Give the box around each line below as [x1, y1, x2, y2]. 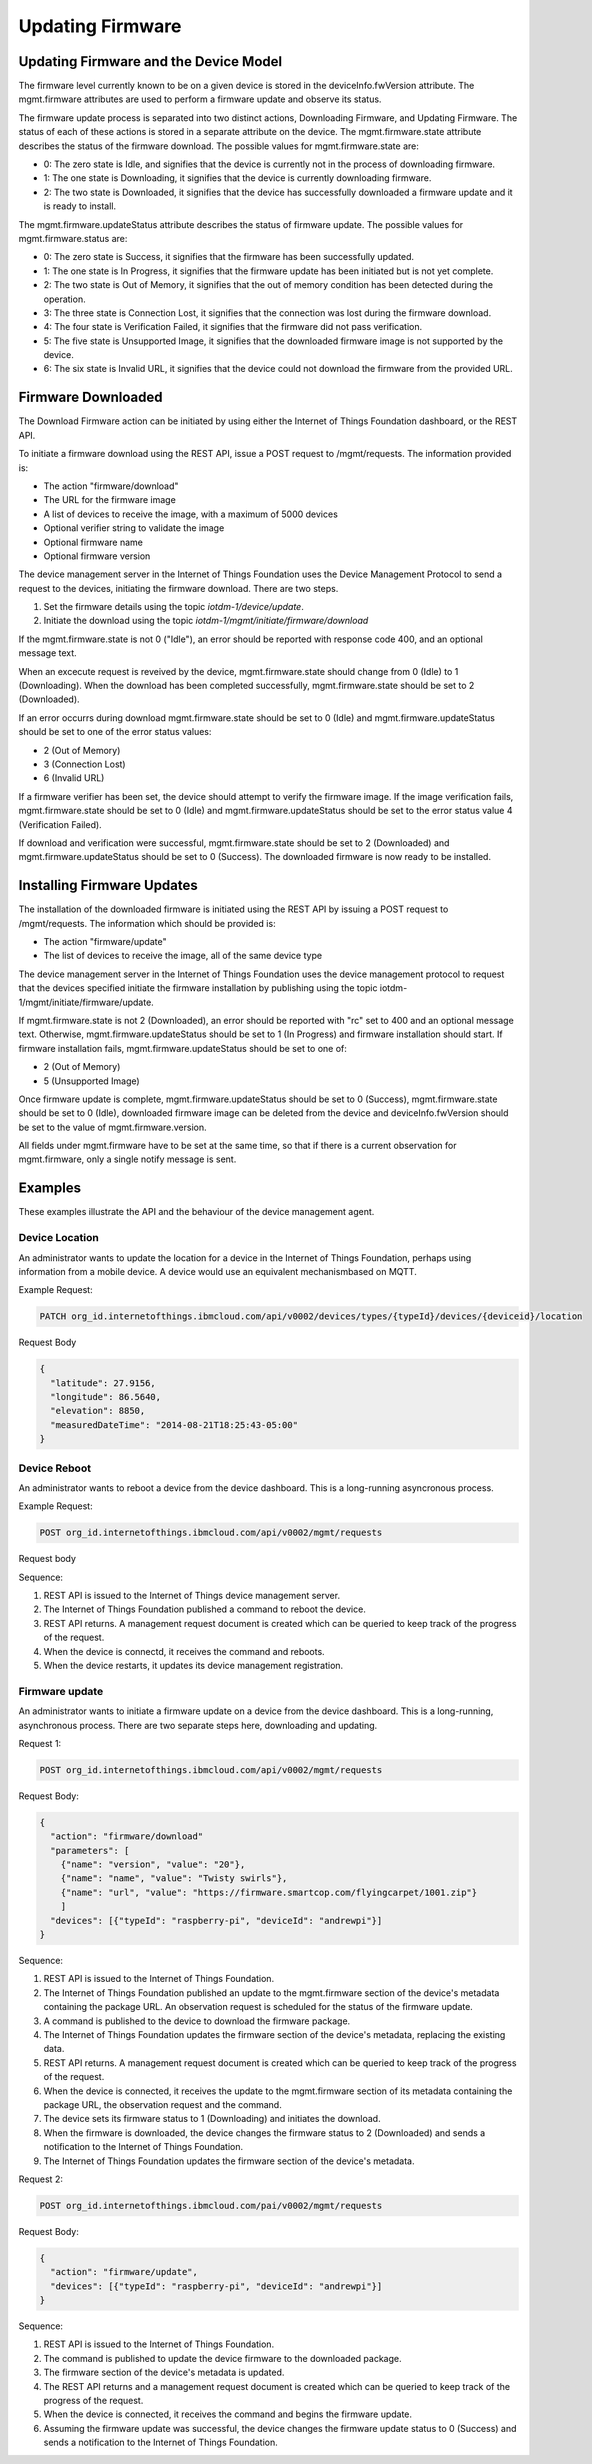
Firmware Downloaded [18, 389, 164, 406]
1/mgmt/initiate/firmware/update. [18, 996, 154, 1008]
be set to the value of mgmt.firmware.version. [18, 1121, 207, 1133]
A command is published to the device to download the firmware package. [43, 2015, 351, 2027]
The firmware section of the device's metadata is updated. [43, 2366, 285, 2379]
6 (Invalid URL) [43, 772, 105, 784]
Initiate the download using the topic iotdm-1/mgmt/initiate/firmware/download [43, 615, 369, 627]
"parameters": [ [50, 1845, 130, 1856]
